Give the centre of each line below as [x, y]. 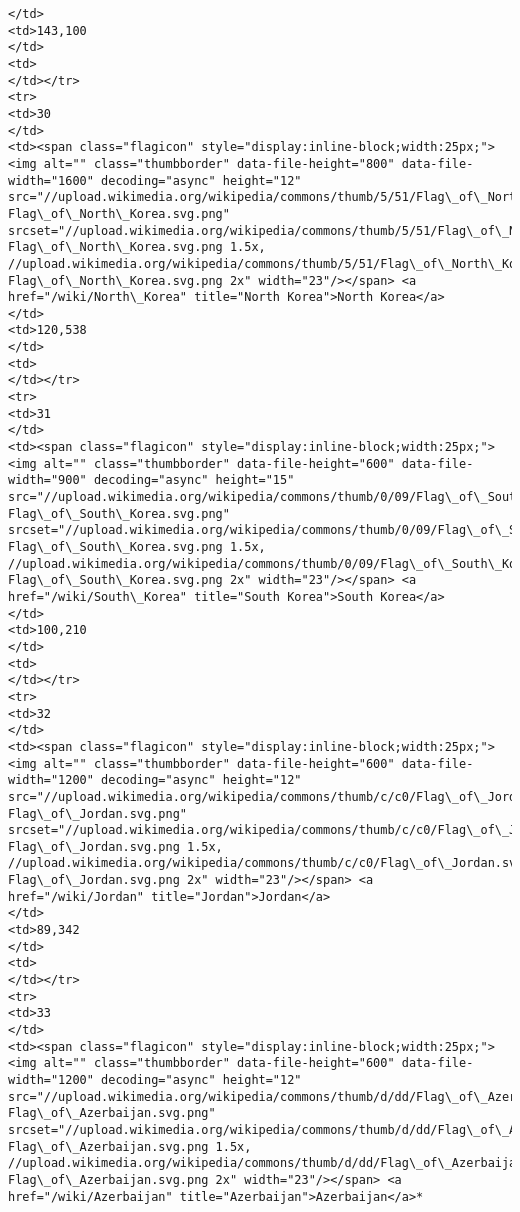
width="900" [47, 480]
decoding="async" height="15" [194, 480]
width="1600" [51, 180]
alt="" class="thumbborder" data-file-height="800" [219, 163]
